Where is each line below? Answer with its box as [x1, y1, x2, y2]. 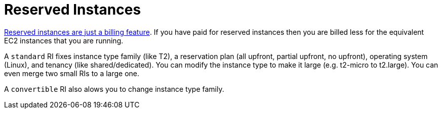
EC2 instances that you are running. [4, 36, 124, 45]
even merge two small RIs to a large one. [4, 69, 140, 78]
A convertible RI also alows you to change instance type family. [4, 84, 224, 93]
